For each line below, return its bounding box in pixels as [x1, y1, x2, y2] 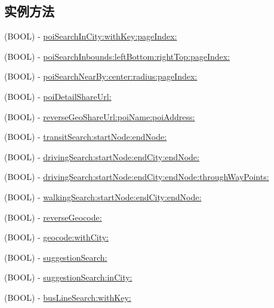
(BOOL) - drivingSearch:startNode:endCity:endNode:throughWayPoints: [4, 170, 269, 183]
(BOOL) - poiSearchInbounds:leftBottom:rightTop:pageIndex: [4, 50, 230, 62]
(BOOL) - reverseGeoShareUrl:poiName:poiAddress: [4, 110, 195, 123]
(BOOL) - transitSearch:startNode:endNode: [4, 130, 167, 143]
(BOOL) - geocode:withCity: [4, 231, 109, 243]
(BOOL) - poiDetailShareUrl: [4, 90, 112, 102]
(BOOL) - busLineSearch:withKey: [4, 291, 131, 303]
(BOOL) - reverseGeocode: [4, 211, 102, 223]
